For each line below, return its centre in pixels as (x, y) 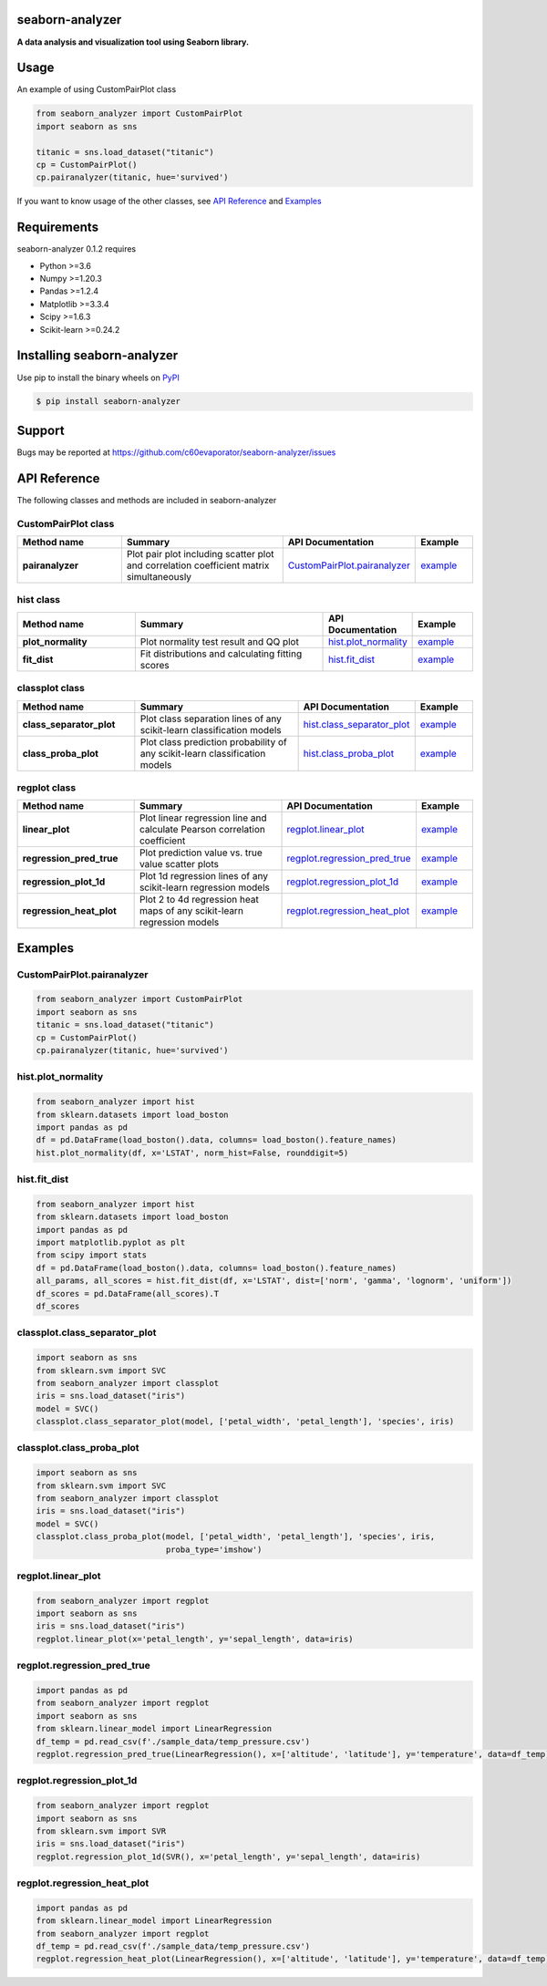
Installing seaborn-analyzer (98, 356)
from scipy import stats (92, 1255)
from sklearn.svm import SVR (101, 1831)
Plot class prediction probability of (213, 741)
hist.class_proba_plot (349, 753)
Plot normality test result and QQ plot (220, 641)
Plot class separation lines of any (211, 719)
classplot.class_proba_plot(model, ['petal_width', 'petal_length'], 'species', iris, (236, 1537)
